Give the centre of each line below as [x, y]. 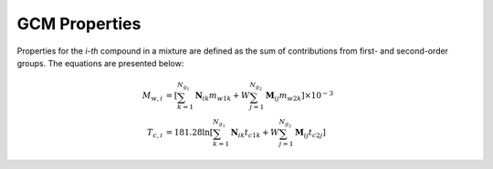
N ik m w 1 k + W [222, 97]
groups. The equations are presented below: [100, 63]
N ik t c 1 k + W [255, 134]
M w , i [152, 97]
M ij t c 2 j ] [310, 134]
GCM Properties [79, 24]
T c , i [155, 134]
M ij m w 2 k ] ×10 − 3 [299, 96]
